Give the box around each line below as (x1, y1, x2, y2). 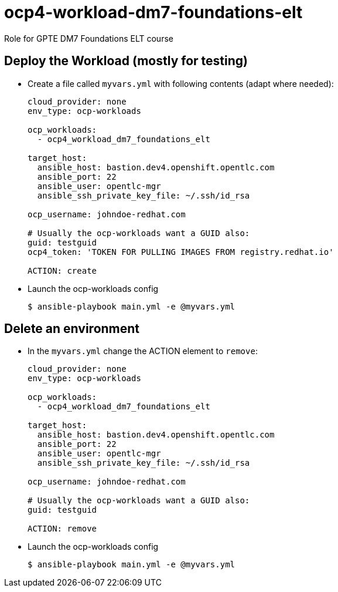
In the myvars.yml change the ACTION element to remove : (28, 346, 258, 356)
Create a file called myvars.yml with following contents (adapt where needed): (28, 78, 334, 89)
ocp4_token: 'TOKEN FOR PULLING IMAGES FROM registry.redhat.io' (28, 247, 334, 257)
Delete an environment (4, 321, 140, 337)
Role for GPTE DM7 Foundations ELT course (4, 33, 173, 43)
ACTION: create (28, 265, 97, 275)
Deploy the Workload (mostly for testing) (4, 53, 248, 69)
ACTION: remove (28, 524, 97, 534)
